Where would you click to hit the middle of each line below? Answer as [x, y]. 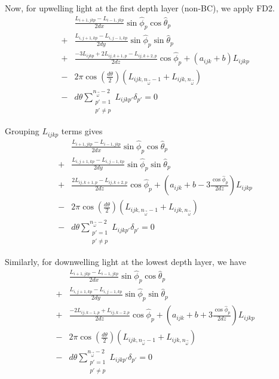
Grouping [22, 131]
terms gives [82, 131]
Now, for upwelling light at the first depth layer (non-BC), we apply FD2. [140, 8]
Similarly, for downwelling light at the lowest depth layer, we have [125, 261]
